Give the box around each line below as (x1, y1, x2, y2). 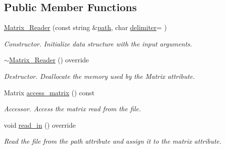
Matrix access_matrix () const (4, 87, 95, 97)
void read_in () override (4, 119, 76, 130)
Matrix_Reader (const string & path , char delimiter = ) (4, 22, 167, 32)
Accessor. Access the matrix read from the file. (4, 104, 141, 114)
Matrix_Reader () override (9, 55, 89, 65)
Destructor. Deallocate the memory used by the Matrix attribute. (4, 71, 195, 81)
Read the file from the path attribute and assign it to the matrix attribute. (4, 136, 222, 146)
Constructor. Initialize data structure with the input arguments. (4, 38, 193, 48)
